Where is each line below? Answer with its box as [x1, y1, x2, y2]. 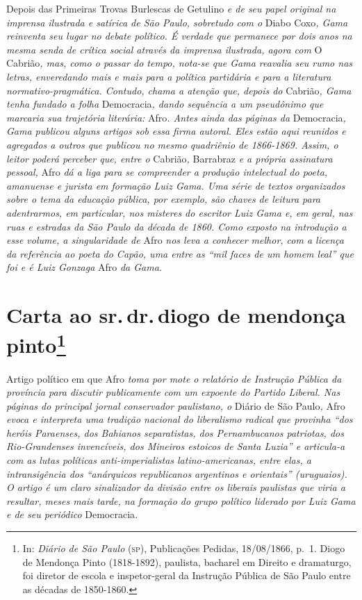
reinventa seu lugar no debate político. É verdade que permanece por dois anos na [6, 28, 352, 43]
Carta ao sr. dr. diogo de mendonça [6, 301, 346, 329]
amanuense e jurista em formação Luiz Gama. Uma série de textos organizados [6, 178, 345, 192]
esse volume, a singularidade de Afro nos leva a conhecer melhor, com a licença [6, 233, 344, 247]
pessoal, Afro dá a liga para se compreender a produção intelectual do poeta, [6, 165, 328, 179]
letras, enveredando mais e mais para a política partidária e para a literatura [6, 69, 331, 83]
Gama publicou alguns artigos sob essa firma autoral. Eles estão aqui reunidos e [6, 124, 346, 138]
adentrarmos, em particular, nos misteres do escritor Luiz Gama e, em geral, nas [6, 205, 353, 219]
